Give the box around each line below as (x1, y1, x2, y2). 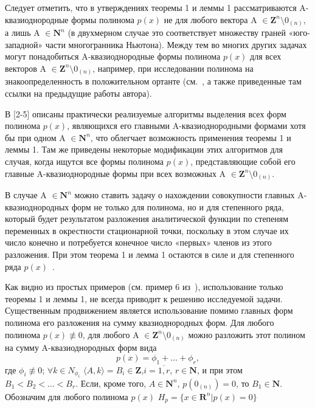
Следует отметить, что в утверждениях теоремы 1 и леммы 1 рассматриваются (5, 1, 297, 13)
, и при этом (196, 363, 243, 376)
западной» (5, 38, 43, 50)
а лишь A (5, 26, 40, 39)
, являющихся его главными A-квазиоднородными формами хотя (67, 119, 306, 132)
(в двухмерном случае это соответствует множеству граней (67, 26, 286, 39)
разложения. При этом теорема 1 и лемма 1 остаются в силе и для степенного (5, 248, 294, 261)
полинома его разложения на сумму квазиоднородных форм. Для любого (5, 316, 274, 329)
